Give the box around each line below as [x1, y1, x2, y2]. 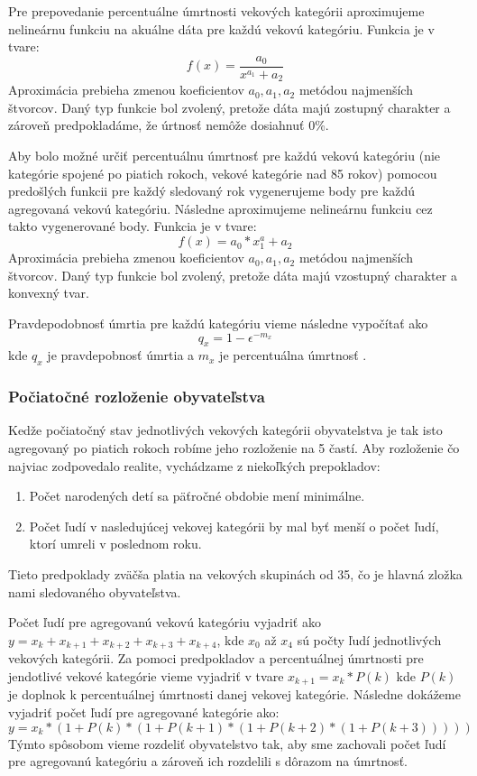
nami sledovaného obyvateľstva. [8, 582, 181, 601]
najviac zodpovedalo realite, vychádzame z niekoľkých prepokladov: [8, 456, 381, 475]
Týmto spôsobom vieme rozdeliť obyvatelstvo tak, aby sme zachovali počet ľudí [8, 734, 446, 753]
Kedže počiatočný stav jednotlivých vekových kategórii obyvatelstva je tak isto [8, 420, 443, 439]
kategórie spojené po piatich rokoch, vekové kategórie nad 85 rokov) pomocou [8, 163, 437, 182]
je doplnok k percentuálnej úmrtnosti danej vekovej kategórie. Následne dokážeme [8, 685, 461, 704]
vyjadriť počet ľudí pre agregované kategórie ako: [8, 702, 280, 721]
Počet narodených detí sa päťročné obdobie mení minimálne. [29, 486, 365, 505]
